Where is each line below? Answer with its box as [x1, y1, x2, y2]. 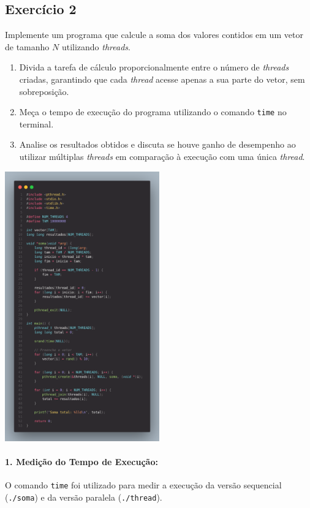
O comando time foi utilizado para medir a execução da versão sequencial [5, 479, 282, 491]
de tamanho [5, 40, 50, 53]
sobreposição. [19, 85, 69, 97]
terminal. [19, 117, 54, 130]
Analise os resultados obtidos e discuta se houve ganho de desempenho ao [19, 138, 296, 151]
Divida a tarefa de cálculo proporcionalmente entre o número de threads [19, 61, 289, 74]
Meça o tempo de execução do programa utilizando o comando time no [19, 105, 287, 118]
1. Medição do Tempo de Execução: [5, 455, 158, 468]
